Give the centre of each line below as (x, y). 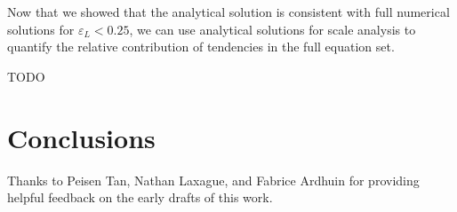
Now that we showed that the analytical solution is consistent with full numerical (228, 12)
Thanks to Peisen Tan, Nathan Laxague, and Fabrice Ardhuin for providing (213, 180)
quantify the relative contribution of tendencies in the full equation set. (201, 47)
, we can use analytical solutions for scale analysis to (273, 29)
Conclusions (81, 137)
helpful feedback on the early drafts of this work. (140, 197)
